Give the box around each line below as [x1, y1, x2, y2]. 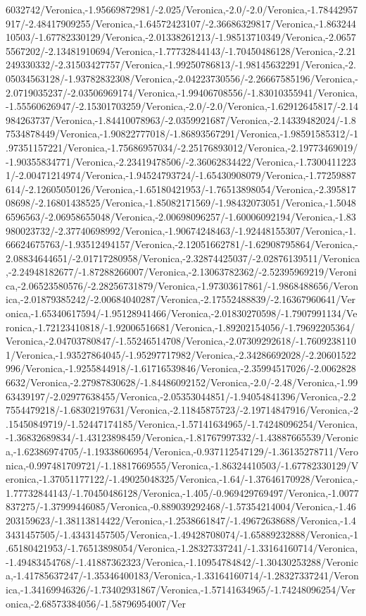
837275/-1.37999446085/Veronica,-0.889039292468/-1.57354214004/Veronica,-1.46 [6, 499, 356, 514]
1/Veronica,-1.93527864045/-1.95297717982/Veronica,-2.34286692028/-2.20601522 [6, 347, 356, 362]
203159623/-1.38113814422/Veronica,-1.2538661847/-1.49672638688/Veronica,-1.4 [6, 512, 356, 527]
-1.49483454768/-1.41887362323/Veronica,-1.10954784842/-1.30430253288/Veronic [6, 554, 358, 569]
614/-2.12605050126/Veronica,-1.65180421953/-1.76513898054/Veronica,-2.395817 [6, 181, 356, 196]
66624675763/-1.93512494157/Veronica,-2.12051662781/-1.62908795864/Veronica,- [6, 237, 358, 252]
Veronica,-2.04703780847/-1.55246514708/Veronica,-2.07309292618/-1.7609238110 [6, 333, 356, 348]
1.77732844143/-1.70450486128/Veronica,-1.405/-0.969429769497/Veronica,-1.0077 [6, 485, 359, 500]
